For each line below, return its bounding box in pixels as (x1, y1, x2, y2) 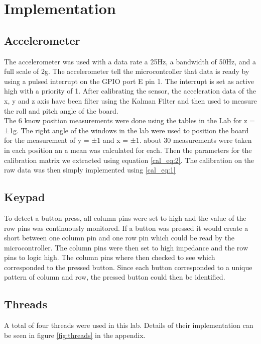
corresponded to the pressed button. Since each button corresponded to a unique (4, 262, 252, 272)
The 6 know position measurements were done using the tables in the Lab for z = (4, 115, 255, 126)
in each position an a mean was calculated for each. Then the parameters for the (4, 144, 252, 155)
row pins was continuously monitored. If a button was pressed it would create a (4, 222, 248, 233)
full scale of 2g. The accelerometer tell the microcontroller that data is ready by (4, 66, 249, 76)
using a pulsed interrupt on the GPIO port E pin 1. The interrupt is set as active (4, 75, 254, 86)
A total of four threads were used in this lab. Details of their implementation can (4, 320, 253, 330)
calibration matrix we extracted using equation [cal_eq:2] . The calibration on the (4, 154, 254, 165)
